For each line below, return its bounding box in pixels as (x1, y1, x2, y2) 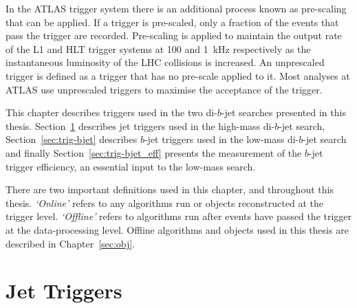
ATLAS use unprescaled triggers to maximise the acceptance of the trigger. (6, 82, 323, 96)
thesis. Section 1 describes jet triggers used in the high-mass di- (6, 118, 275, 133)
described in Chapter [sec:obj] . (6, 236, 136, 250)
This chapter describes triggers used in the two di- (6, 105, 217, 120)
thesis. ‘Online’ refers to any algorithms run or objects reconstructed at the (6, 195, 323, 210)
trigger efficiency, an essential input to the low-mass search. (6, 159, 256, 173)
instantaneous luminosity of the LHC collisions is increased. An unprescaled (6, 55, 325, 69)
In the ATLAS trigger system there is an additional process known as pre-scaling (6, 1, 347, 15)
